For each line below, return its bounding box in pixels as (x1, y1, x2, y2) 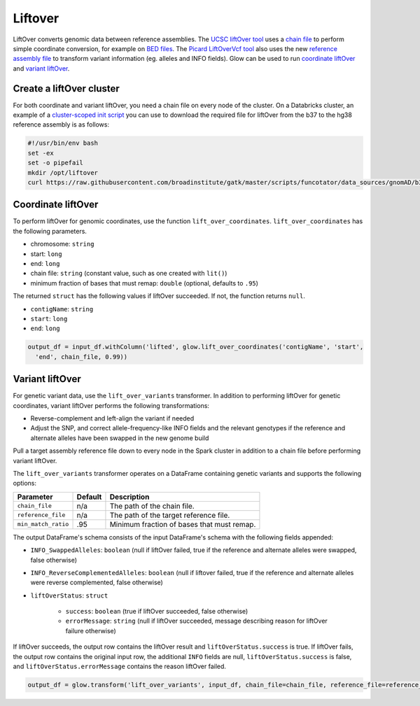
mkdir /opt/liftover (27, 169, 98, 176)
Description (109, 492, 150, 502)
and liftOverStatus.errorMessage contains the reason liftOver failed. (13, 662, 227, 671)
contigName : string (30, 304, 94, 313)
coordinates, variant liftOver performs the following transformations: (13, 401, 210, 409)
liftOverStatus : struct (30, 591, 108, 600)
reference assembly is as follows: (13, 120, 110, 129)
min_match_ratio (17, 521, 69, 528)
